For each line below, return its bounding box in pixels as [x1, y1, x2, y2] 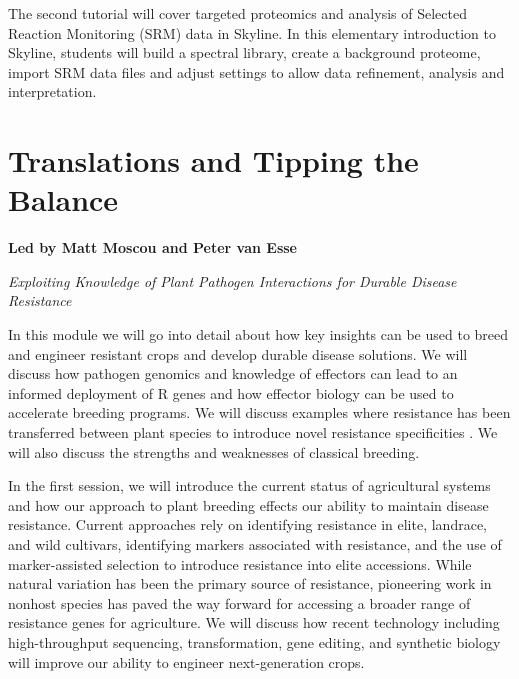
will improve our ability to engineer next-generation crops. [8, 651, 365, 672]
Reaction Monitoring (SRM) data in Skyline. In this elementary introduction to [8, 22, 496, 43]
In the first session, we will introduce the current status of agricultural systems [8, 475, 491, 496]
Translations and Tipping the [8, 140, 419, 181]
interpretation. [8, 81, 97, 102]
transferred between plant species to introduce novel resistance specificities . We [8, 422, 498, 443]
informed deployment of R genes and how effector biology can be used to [8, 382, 454, 403]
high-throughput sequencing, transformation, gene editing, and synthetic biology [8, 631, 501, 652]
